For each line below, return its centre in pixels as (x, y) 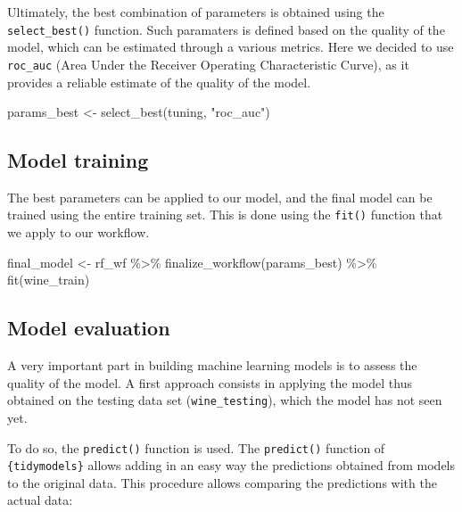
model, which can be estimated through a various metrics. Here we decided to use (231, 47)
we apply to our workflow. (78, 232)
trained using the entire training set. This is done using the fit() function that (225, 215)
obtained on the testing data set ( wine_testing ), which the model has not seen (225, 400)
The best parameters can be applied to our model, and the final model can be (220, 197)
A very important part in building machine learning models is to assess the (212, 365)
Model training (78, 160)
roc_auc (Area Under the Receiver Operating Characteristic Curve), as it (208, 64)
